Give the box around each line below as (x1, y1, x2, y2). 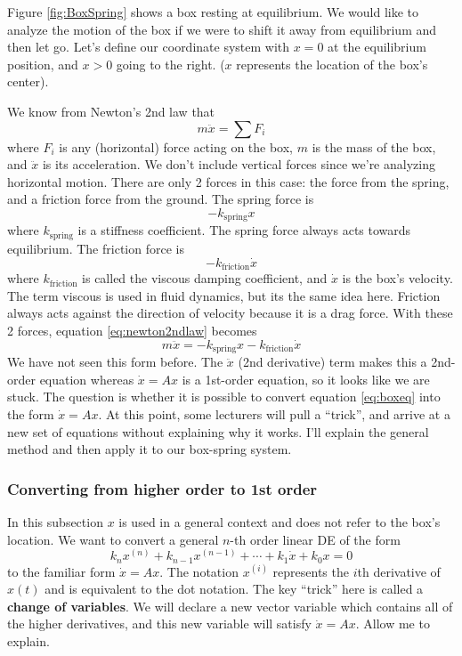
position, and (7, 54, 78, 73)
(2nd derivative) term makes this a (238, 352, 427, 371)
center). (7, 72, 49, 91)
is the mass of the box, (312, 137, 436, 156)
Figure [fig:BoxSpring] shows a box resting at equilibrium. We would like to (7, 3, 419, 20)
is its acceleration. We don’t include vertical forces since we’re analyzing (42, 155, 435, 174)
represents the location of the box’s (236, 54, 428, 73)
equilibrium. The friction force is (7, 239, 184, 257)
